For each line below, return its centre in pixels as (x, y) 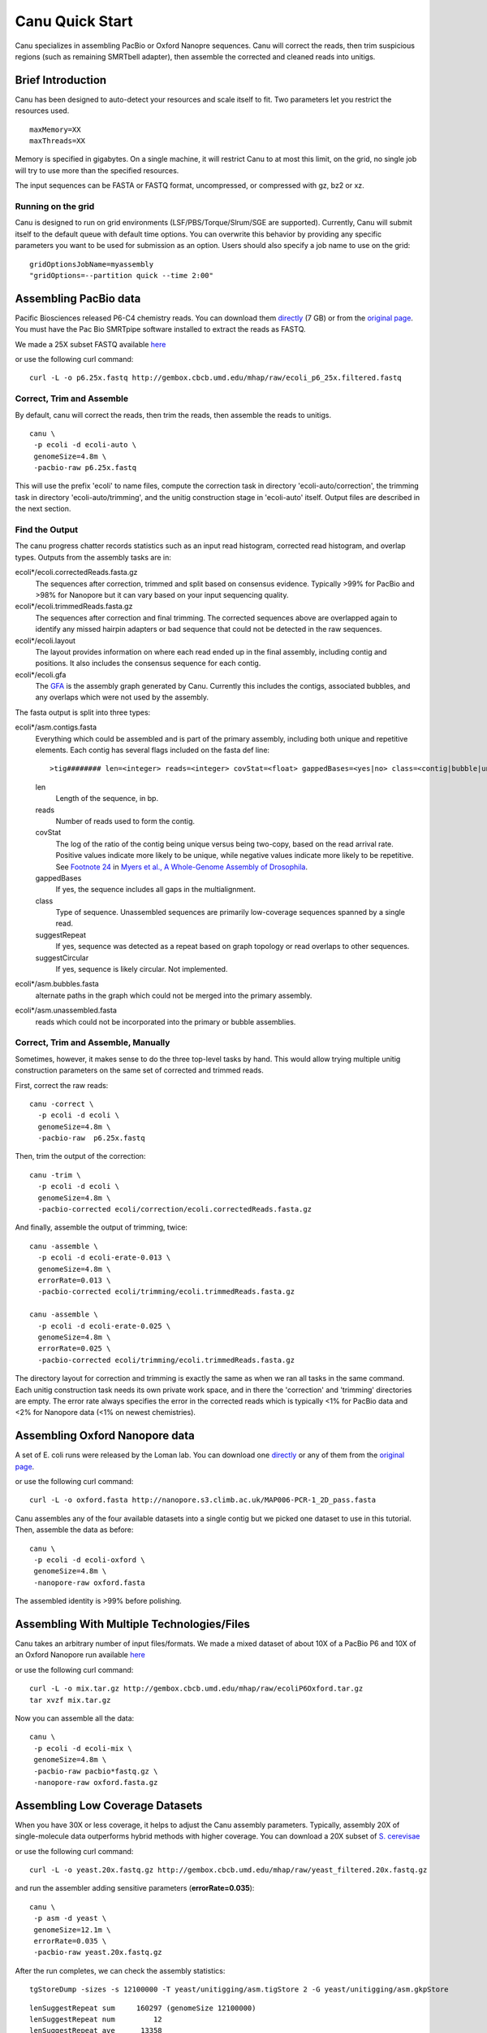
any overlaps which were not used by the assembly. (122, 697)
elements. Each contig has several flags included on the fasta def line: (153, 750)
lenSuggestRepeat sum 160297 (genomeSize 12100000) (143, 2008)
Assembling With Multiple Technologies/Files (133, 1624)
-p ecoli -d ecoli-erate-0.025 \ (104, 1326)
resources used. (42, 111)
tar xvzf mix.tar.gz (70, 1700)
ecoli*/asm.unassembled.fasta (66, 1010)
